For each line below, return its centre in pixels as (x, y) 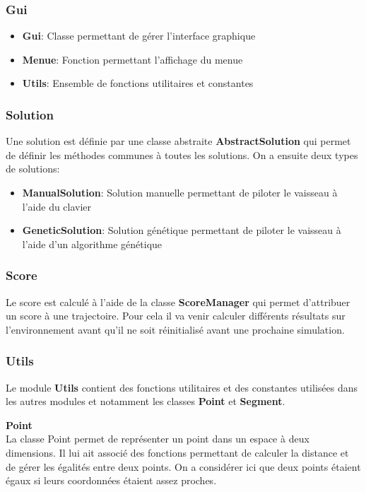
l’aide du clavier (57, 206)
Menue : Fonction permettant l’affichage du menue (132, 59)
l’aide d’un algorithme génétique (92, 244)
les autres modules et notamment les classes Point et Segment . (146, 401)
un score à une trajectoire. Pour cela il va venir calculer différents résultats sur (176, 316)
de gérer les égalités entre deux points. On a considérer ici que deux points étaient (183, 466)
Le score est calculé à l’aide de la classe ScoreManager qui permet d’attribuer (178, 301)
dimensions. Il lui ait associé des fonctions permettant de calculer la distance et (177, 452)
